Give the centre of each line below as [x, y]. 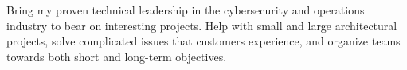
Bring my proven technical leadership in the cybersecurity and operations [186, 10]
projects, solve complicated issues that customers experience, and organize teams [203, 41]
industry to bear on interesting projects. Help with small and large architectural [202, 25]
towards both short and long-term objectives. [117, 56]
